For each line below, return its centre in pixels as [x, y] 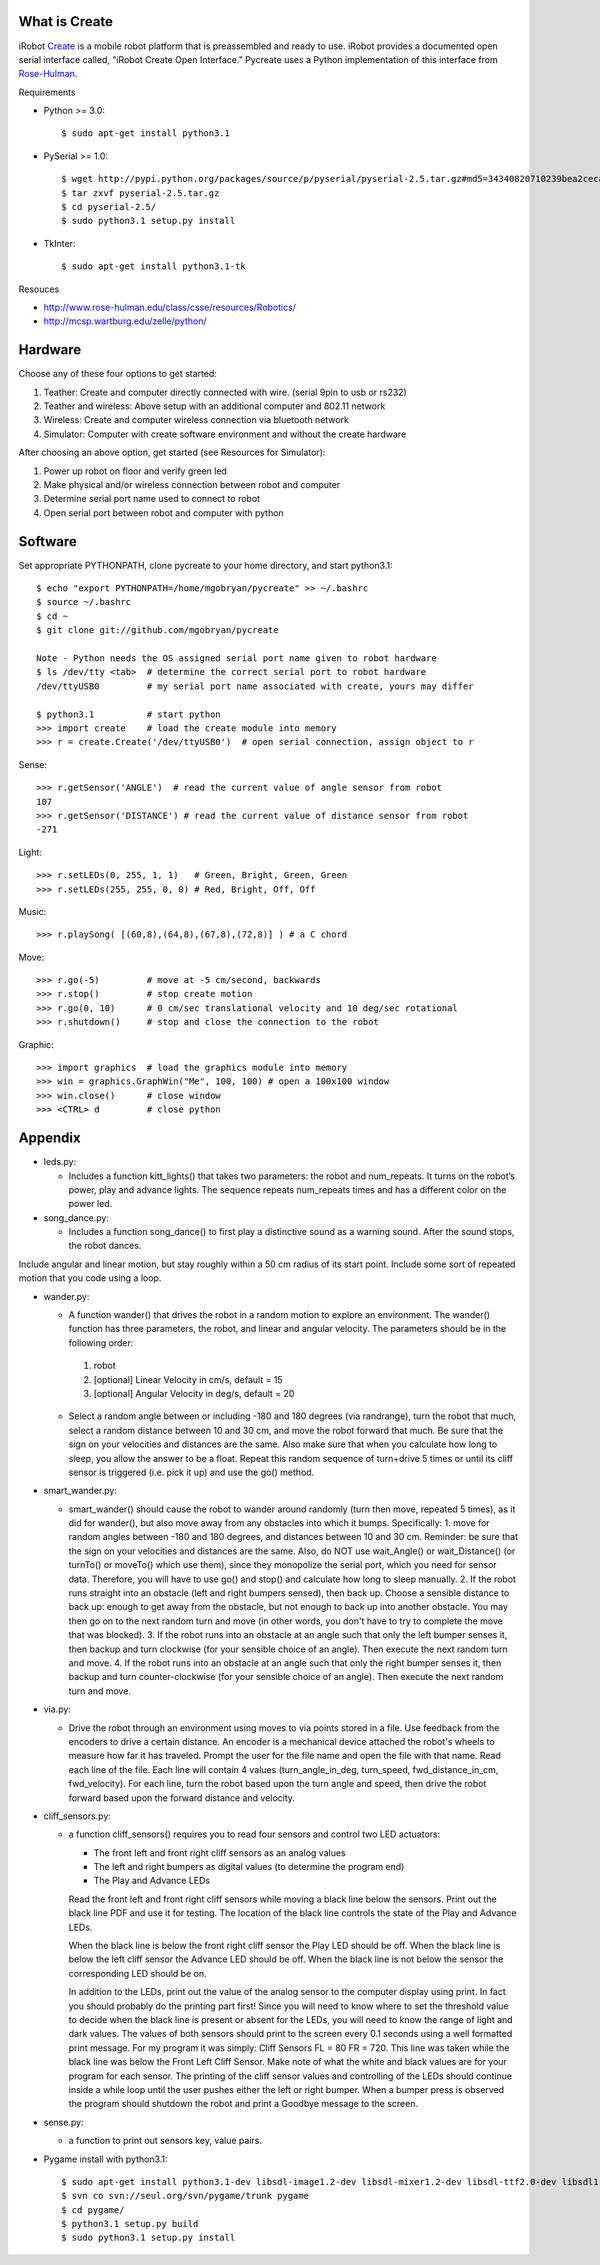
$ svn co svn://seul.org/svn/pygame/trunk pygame [185, 2196]
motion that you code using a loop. [90, 1278]
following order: [101, 1342]
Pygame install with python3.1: [106, 2159]
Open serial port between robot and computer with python [163, 512]
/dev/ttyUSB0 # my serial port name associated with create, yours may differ [255, 686]
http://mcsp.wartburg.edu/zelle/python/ [125, 321]
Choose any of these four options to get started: [117, 374]
